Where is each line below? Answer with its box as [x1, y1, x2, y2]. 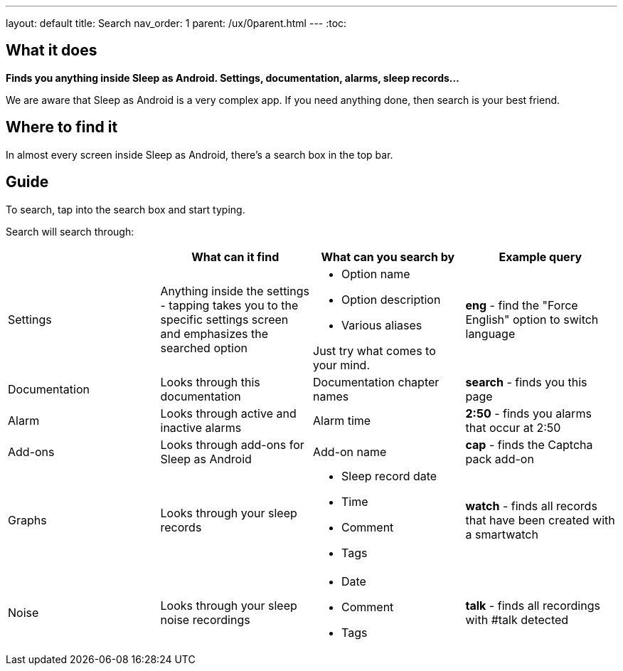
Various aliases [341, 317, 422, 332]
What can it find [191, 249, 279, 264]
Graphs [8, 512, 47, 527]
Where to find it [6, 118, 118, 137]
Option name [341, 266, 410, 281]
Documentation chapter [313, 374, 440, 389]
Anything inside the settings [160, 283, 309, 298]
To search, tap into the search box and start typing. [6, 203, 245, 216]
